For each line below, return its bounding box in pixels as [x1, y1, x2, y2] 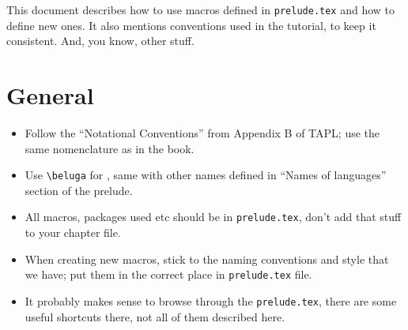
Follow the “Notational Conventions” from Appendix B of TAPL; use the [25, 124, 380, 141]
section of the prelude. [25, 182, 133, 198]
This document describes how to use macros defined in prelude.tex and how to [6, 2, 395, 17]
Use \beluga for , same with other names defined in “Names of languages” [25, 167, 387, 183]
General [6, 79, 94, 111]
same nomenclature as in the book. [25, 140, 195, 156]
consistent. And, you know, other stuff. [6, 32, 195, 49]
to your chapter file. [25, 224, 121, 241]
